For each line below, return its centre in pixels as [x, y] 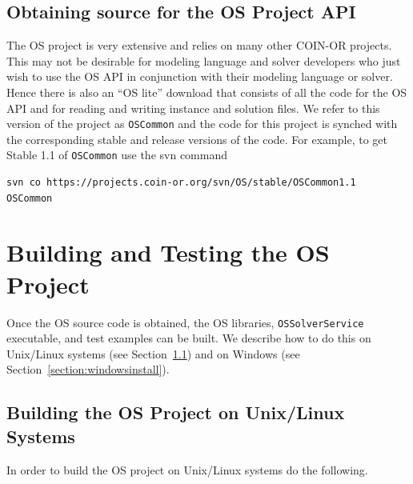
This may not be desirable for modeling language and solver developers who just [204, 60]
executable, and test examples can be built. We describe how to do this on [189, 338]
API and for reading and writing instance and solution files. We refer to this [193, 108]
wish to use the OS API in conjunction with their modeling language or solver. [200, 76]
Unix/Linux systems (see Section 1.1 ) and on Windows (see [153, 353]
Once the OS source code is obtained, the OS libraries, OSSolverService [185, 322]
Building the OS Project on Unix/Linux [176, 412]
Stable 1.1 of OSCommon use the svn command [117, 155]
